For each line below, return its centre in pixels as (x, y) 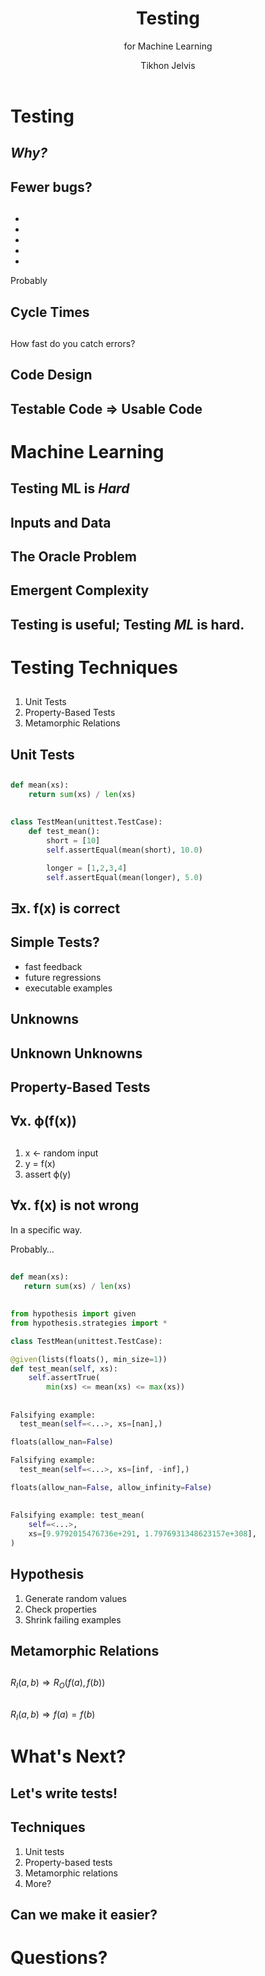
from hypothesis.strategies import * (89, 1323)
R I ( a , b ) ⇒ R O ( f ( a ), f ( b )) (58, 1684)
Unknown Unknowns (76, 1053)
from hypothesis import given (73, 1314)
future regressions (63, 977)
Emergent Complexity (80, 590)
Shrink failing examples (73, 1619)
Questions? (59, 1958)
